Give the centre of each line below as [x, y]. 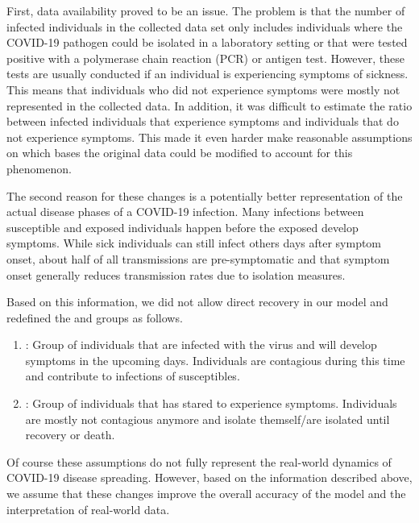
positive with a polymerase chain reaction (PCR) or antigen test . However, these [205, 58]
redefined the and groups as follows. [95, 317]
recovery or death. [70, 435]
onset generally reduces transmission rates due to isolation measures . [176, 274]
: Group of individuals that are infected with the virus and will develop [201, 345]
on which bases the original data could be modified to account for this [180, 153]
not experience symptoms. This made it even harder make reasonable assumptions [209, 137]
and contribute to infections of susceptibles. [133, 376]
